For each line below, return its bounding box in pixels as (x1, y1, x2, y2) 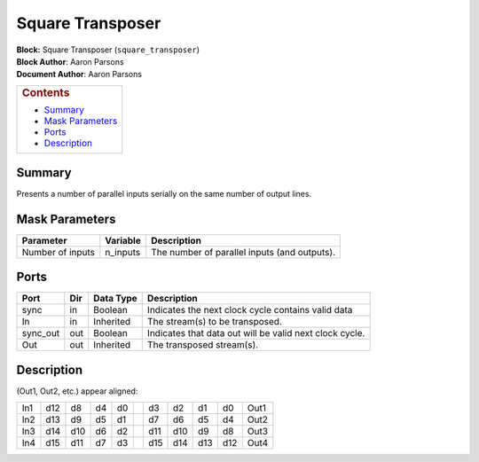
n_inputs (105, 246, 141, 258)
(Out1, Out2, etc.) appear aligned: (16, 386, 138, 396)
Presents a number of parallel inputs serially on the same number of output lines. (16, 188, 312, 199)
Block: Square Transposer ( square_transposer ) (16, 44, 200, 55)
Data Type (93, 293, 137, 305)
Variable (105, 234, 141, 247)
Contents (21, 85, 70, 99)
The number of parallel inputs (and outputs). (151, 246, 336, 258)
